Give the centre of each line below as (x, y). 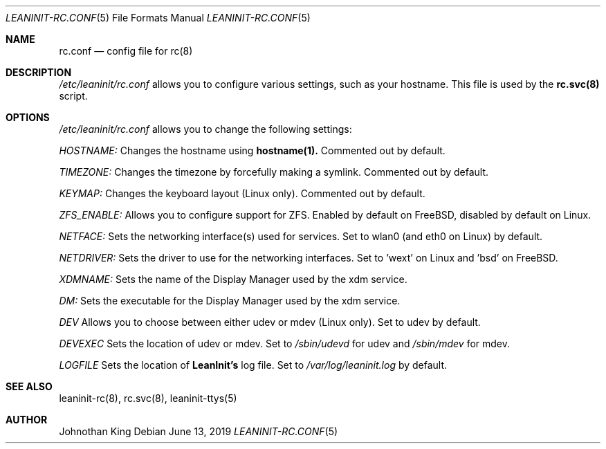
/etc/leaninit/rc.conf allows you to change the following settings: (205, 129)
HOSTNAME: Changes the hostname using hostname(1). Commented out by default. (252, 150)
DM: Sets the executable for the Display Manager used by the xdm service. (230, 301)
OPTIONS (28, 117)
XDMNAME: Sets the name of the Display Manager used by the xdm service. (233, 279)
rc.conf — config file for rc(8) (126, 51)
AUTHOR (27, 420)
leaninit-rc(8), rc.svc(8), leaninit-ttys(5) (148, 398)
